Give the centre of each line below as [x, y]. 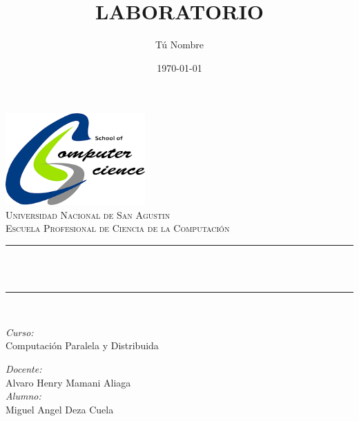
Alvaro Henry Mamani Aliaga [68, 382]
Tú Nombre [179, 45]
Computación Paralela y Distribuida [82, 345]
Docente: [24, 368]
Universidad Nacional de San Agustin [88, 214]
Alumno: [23, 396]
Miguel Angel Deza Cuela [60, 409]
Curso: [20, 332]
